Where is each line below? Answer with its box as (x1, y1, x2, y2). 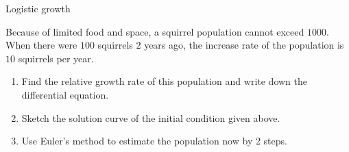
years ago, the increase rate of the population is (144, 38, 344, 52)
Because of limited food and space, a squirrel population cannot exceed (5, 24, 304, 38)
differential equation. (21, 87, 109, 101)
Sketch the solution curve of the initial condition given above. (21, 110, 280, 125)
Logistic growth (5, 1, 71, 15)
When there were (5, 38, 77, 52)
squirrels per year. (18, 51, 94, 65)
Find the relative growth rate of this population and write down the (21, 74, 307, 88)
